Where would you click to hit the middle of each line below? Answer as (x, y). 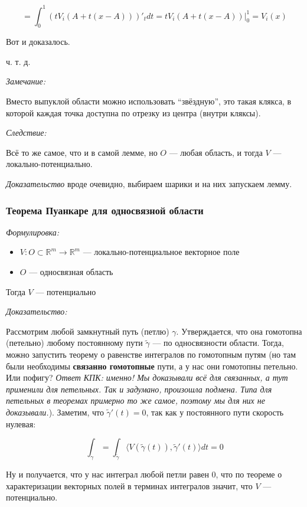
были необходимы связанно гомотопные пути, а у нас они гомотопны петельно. (152, 366)
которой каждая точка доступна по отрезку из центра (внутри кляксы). (133, 112)
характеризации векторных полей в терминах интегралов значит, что (129, 485)
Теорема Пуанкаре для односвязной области (105, 210)
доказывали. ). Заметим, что (55, 412)
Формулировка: (33, 232)
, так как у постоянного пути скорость (215, 412)
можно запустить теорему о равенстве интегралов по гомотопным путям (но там (151, 354)
